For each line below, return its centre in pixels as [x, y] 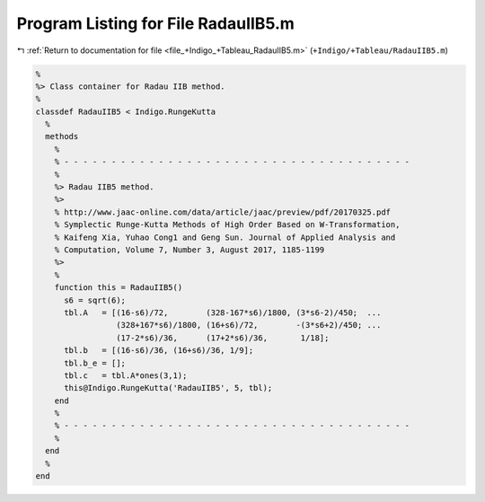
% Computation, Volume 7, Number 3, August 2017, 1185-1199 [190, 250]
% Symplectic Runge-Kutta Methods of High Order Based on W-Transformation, [227, 225]
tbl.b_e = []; [95, 363]
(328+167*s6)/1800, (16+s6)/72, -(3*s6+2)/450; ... [248, 325]
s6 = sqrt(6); [95, 300]
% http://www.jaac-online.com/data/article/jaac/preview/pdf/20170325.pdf [222, 212]
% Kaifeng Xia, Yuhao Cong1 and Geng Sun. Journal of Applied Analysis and [225, 237]
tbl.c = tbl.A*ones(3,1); [126, 375]
